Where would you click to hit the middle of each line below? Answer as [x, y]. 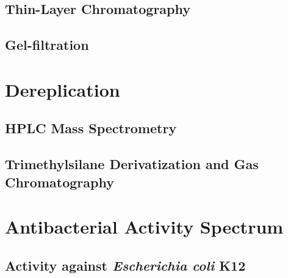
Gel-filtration [47, 45]
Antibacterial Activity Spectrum [144, 227]
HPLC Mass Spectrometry [91, 128]
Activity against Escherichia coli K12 [125, 265]
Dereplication [63, 89]
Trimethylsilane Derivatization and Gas [132, 164]
